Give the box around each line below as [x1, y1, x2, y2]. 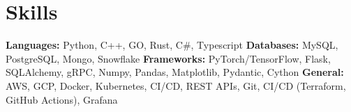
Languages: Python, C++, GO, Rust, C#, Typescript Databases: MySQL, [6, 38, 338, 52]
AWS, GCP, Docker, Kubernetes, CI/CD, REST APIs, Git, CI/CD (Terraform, [6, 78, 346, 93]
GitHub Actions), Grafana [6, 92, 118, 106]
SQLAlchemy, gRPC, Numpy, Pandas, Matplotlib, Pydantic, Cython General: [6, 65, 344, 79]
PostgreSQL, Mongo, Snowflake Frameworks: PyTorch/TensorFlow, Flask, [6, 51, 331, 65]
